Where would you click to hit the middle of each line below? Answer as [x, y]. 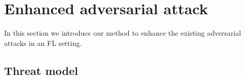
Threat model [41, 70]
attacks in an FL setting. [43, 43]
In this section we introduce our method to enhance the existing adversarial [123, 33]
